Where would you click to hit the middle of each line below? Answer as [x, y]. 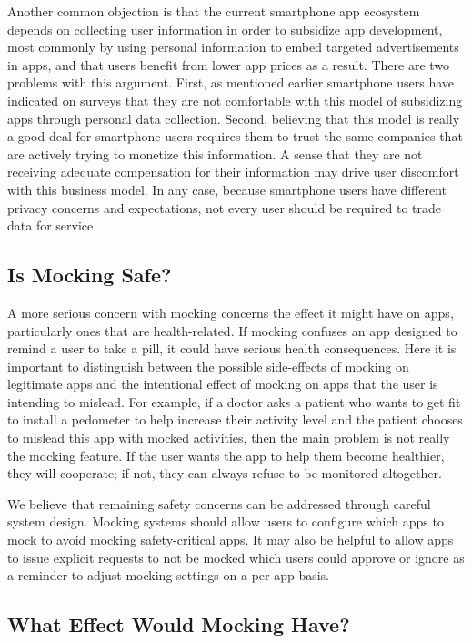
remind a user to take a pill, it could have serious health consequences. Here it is [232, 348]
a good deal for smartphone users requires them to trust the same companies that [235, 136]
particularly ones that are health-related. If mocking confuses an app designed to [232, 330]
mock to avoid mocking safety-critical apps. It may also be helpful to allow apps [231, 540]
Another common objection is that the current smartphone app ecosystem [214, 11]
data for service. [52, 225]
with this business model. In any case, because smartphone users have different [227, 189]
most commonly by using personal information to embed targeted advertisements [233, 47]
